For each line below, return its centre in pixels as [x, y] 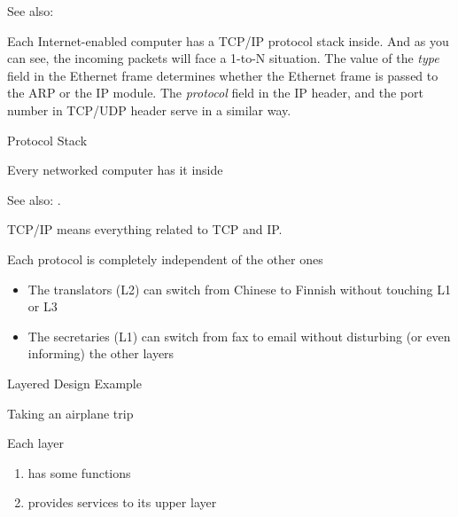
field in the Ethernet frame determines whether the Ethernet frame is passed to [223, 75]
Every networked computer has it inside [115, 170]
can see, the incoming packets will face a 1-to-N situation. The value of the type [223, 58]
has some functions [79, 472]
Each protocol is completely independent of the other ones [165, 258]
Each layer [36, 443]
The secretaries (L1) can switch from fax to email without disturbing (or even [239, 336]
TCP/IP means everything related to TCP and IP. [145, 229]
